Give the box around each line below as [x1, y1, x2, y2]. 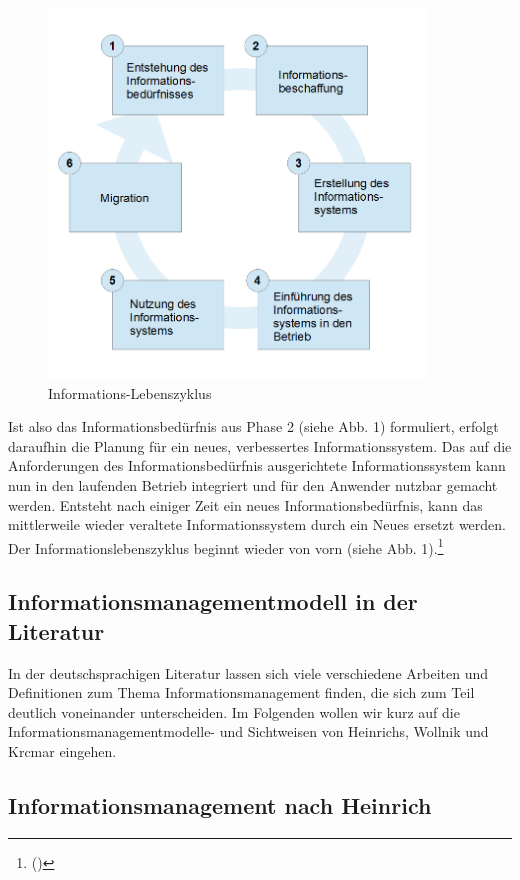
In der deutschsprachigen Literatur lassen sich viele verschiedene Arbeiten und [8, 662, 488, 683]
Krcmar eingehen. [8, 741, 117, 761]
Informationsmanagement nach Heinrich [8, 789, 432, 820]
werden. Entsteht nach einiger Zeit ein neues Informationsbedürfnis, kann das [8, 494, 483, 515]
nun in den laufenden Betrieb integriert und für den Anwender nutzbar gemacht [8, 475, 498, 495]
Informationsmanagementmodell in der [8, 586, 418, 617]
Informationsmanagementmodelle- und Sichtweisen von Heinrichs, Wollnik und [8, 721, 489, 742]
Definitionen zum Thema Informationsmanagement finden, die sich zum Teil [8, 682, 475, 703]
